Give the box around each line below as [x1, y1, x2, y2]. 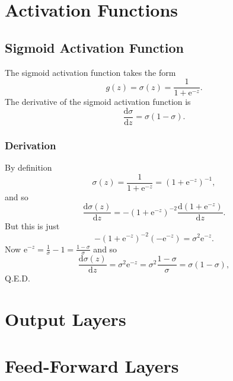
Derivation [5, 137, 56, 152]
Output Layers [5, 307, 126, 331]
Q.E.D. [5, 272, 30, 284]
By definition [5, 161, 52, 174]
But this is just [5, 220, 60, 232]
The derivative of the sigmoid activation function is [5, 95, 191, 108]
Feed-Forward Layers [5, 353, 179, 377]
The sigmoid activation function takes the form [5, 66, 176, 78]
